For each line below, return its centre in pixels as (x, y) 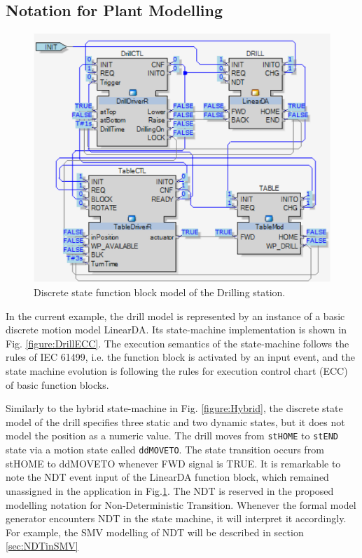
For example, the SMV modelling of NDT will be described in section (155, 532)
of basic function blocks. (57, 384)
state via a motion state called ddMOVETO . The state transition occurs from (165, 450)
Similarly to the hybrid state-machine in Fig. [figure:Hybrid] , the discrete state (174, 408)
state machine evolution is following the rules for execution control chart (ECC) (177, 371)
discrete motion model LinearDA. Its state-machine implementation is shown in (176, 330)
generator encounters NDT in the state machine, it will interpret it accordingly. (176, 518)
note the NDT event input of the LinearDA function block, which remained (167, 477)
